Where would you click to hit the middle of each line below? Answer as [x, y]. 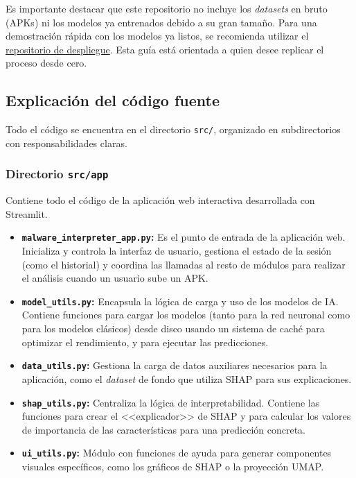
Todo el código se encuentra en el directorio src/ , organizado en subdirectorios [173, 129]
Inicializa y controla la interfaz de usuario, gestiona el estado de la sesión [177, 251]
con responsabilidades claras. [66, 143]
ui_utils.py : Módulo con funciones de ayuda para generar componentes [177, 453]
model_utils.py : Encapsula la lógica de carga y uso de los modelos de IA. [180, 301]
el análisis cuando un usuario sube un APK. [115, 278]
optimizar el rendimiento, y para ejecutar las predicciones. [145, 342]
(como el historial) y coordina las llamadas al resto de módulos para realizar [184, 264]
